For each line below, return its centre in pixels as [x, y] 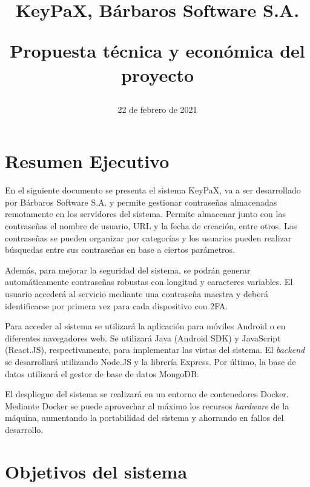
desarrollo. [24, 429]
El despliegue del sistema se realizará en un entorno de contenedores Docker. [147, 394]
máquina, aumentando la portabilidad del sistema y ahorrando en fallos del [144, 418]
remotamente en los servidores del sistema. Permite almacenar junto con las [145, 214]
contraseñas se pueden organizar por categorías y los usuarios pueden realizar [148, 237]
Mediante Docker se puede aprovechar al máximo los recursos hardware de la [147, 405]
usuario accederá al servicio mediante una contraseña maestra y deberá [137, 294]
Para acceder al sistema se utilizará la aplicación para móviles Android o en [145, 326]
